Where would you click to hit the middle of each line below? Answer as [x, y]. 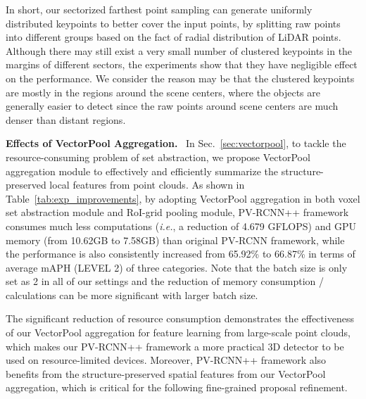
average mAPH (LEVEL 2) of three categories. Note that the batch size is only [177, 267]
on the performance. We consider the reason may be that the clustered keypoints [180, 78]
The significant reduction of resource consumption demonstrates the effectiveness [180, 318]
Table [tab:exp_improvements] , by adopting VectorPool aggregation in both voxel [183, 198]
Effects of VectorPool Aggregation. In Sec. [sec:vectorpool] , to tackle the [176, 143]
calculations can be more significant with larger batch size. [132, 294]
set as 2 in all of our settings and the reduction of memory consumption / [165, 281]
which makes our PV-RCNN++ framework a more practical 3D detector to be [175, 346]
